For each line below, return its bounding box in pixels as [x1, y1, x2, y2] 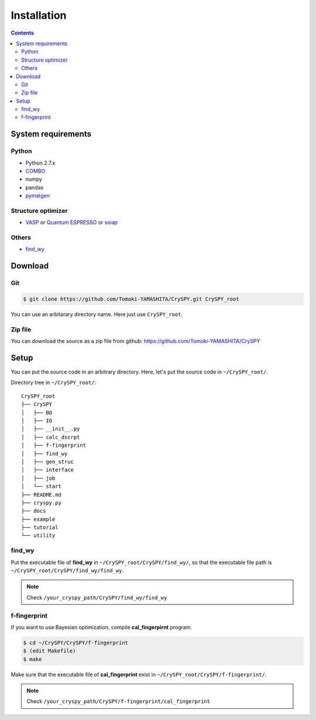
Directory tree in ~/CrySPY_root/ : [11, 379, 97, 386]
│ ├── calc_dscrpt [21, 434, 80, 440]
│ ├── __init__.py [21, 426, 80, 432]
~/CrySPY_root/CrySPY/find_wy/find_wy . [11, 567, 124, 574]
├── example [21, 516, 56, 522]
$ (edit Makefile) [23, 648, 76, 654]
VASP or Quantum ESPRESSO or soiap [25, 219, 118, 226]
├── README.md [21, 491, 61, 498]
